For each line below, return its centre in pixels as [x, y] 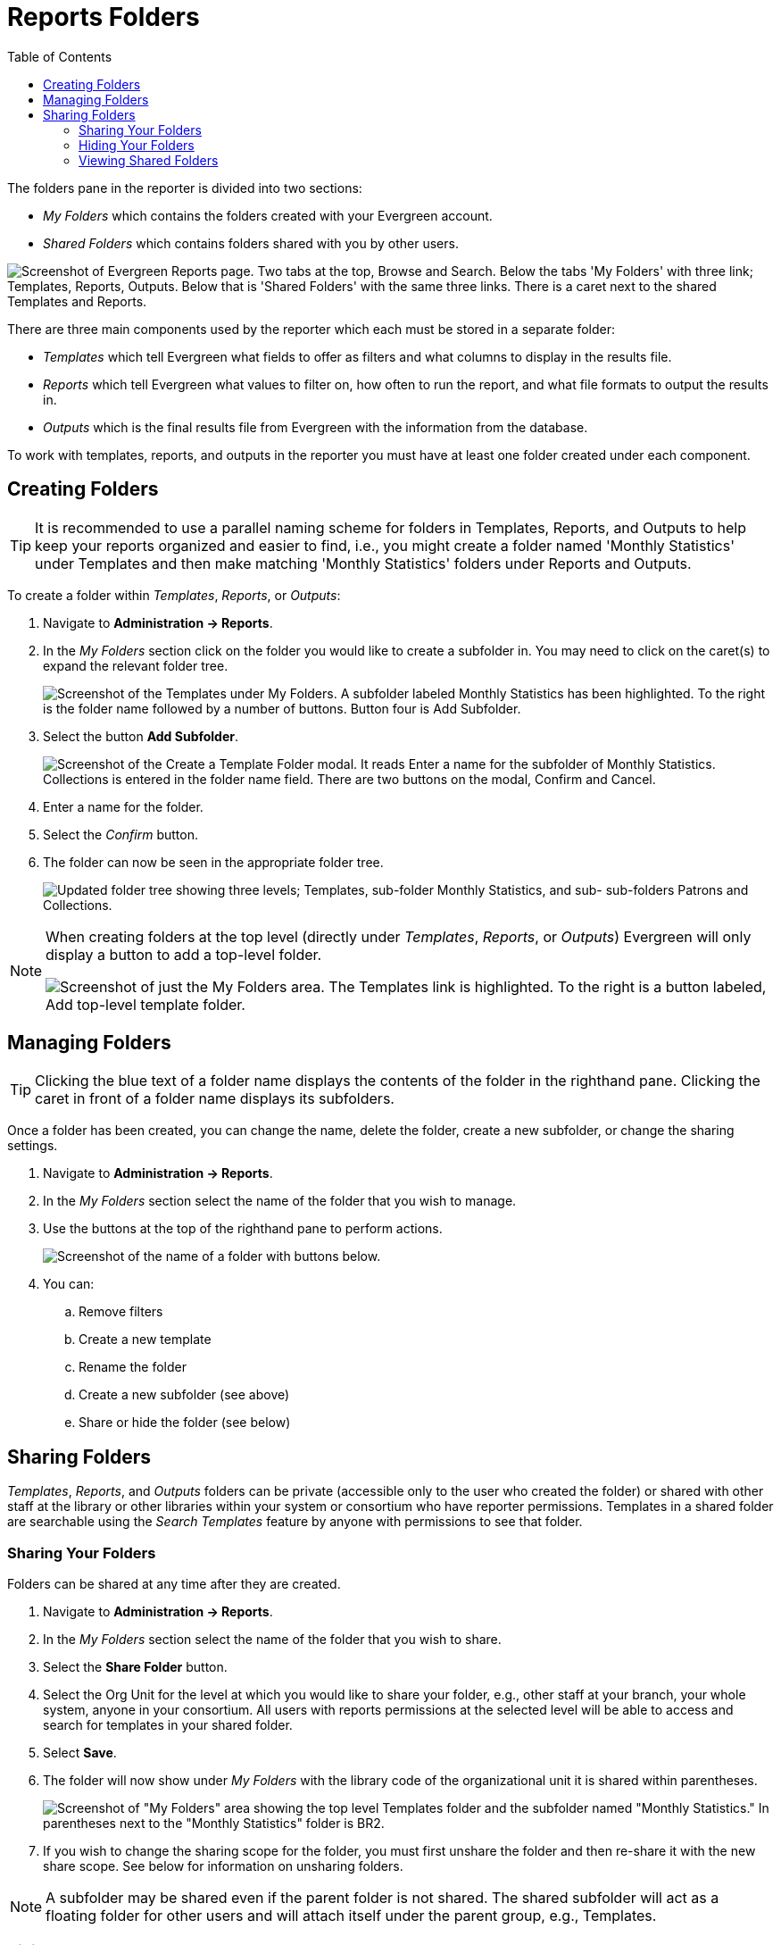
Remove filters [121, 1312]
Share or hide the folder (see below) [185, 1423]
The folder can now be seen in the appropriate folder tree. [213, 862]
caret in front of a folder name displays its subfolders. [215, 1099]
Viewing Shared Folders [149, 160]
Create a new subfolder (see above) [184, 1395]
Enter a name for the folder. [123, 806]
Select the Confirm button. [120, 834]
